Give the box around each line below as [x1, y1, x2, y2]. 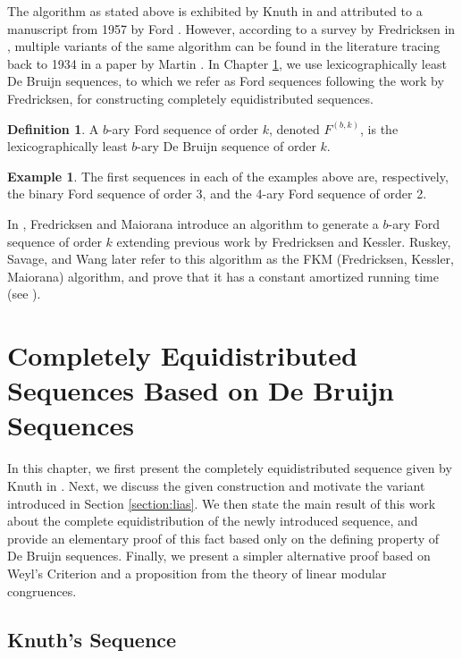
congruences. [7, 581, 77, 600]
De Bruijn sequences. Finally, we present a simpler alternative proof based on [7, 546, 431, 565]
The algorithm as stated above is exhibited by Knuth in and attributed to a [7, 2, 423, 20]
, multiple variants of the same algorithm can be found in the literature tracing [7, 37, 441, 55]
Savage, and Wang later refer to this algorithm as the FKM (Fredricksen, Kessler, [7, 249, 454, 268]
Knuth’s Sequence [7, 625, 177, 653]
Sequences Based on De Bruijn [7, 372, 394, 409]
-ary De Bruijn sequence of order [137, 137, 316, 156]
